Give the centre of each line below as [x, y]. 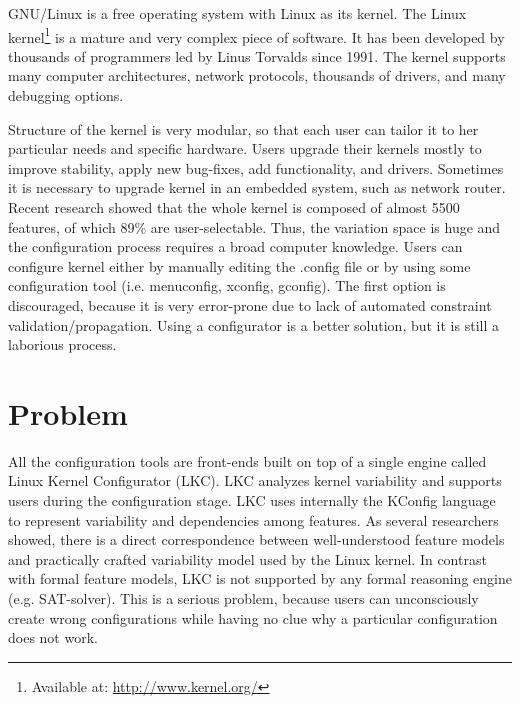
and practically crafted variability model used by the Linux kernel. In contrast [247, 558]
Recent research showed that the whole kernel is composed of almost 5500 [234, 207]
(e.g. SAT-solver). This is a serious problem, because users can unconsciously [243, 598]
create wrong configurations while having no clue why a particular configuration [253, 617]
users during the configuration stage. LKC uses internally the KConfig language [252, 500]
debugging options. [66, 95]
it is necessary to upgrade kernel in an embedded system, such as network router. [257, 187]
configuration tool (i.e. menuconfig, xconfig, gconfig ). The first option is [227, 285]
